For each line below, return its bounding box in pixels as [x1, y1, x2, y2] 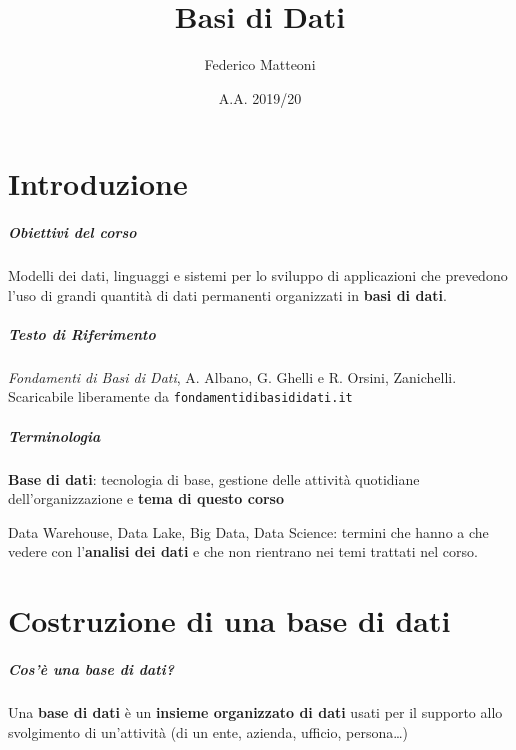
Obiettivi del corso [8, 222, 137, 243]
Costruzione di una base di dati [8, 600, 451, 641]
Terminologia [8, 425, 101, 446]
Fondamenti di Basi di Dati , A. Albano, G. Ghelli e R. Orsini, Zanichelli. [8, 366, 457, 387]
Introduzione [8, 163, 188, 204]
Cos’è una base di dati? [8, 658, 174, 679]
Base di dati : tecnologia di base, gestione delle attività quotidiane [8, 468, 420, 489]
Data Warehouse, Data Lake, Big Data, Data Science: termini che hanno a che [8, 521, 489, 542]
